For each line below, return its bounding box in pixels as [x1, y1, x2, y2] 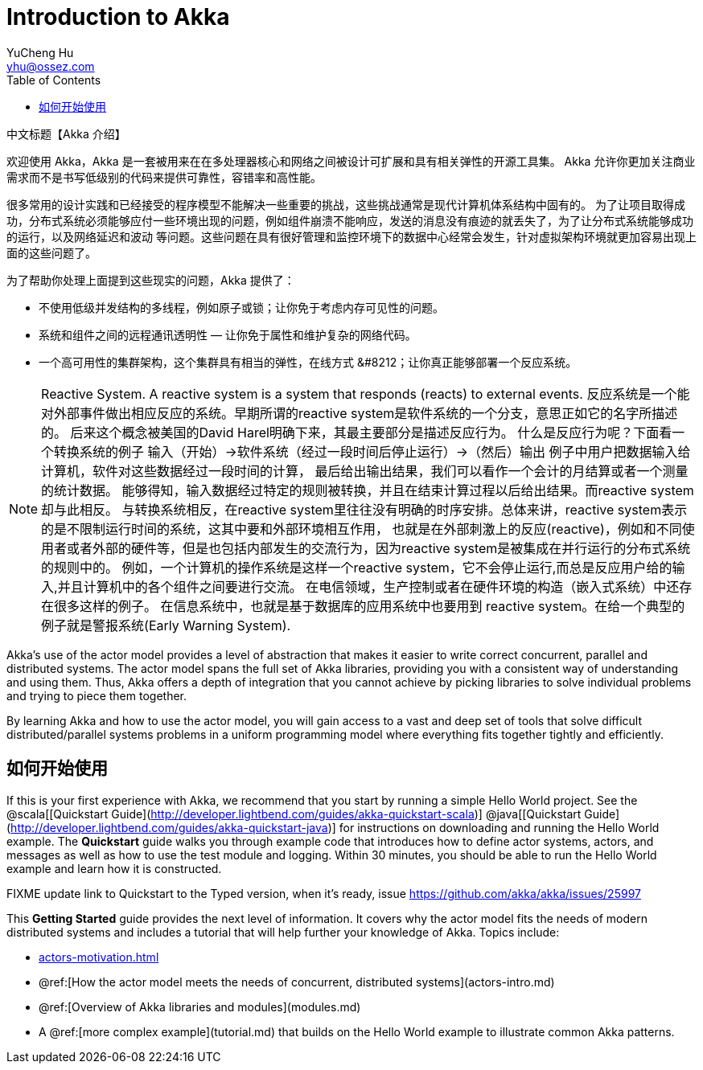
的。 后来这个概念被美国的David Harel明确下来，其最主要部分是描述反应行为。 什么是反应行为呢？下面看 [41, 424, 672, 441]
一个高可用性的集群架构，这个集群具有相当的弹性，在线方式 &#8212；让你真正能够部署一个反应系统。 [39, 355, 578, 369]
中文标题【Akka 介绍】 [6, 126, 126, 141]
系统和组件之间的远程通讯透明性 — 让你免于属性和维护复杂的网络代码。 [39, 327, 417, 342]
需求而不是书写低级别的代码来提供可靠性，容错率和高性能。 [6, 170, 322, 184]
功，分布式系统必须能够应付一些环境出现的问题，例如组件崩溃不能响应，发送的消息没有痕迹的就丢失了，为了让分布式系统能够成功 [6, 213, 693, 228]
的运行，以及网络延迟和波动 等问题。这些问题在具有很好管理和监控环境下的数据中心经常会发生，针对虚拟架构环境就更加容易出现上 [6, 229, 697, 244]
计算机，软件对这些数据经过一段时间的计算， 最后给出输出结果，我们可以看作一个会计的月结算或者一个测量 [41, 462, 689, 479]
